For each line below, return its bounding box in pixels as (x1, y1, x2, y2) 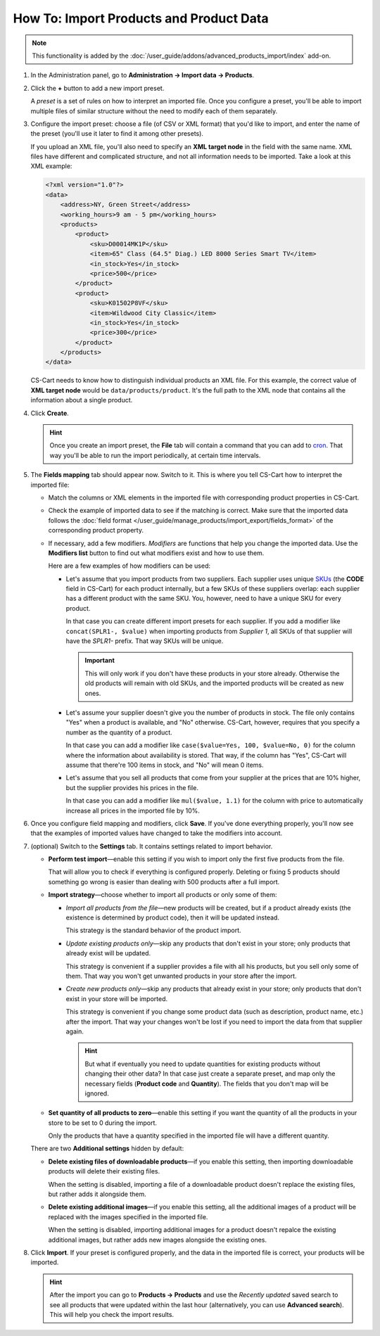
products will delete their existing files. (48, 1167, 160, 1176)
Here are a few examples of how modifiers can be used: (48, 561, 211, 570)
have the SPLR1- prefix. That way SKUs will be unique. (65, 637, 224, 645)
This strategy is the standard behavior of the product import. (65, 926, 242, 935)
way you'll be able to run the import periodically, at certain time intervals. (49, 451, 261, 459)
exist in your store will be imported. (65, 994, 168, 1003)
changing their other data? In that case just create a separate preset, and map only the (84, 1069, 336, 1078)
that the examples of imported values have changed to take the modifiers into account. (30, 829, 283, 837)
